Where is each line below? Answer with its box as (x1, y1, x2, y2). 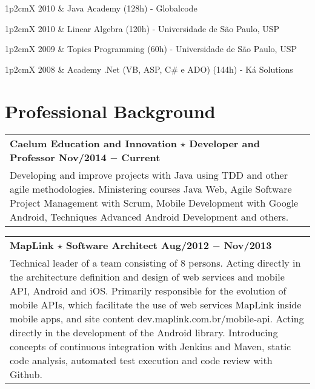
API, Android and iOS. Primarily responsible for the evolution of (10, 283, 287, 298)
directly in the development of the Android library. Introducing (10, 325, 278, 339)
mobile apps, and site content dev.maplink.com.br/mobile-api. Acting (10, 311, 304, 325)
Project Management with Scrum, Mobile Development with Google (10, 195, 299, 210)
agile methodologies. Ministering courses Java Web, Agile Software (10, 181, 292, 196)
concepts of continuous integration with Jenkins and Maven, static (10, 339, 291, 353)
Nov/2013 (224, 238, 272, 252)
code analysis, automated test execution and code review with (10, 353, 273, 367)
